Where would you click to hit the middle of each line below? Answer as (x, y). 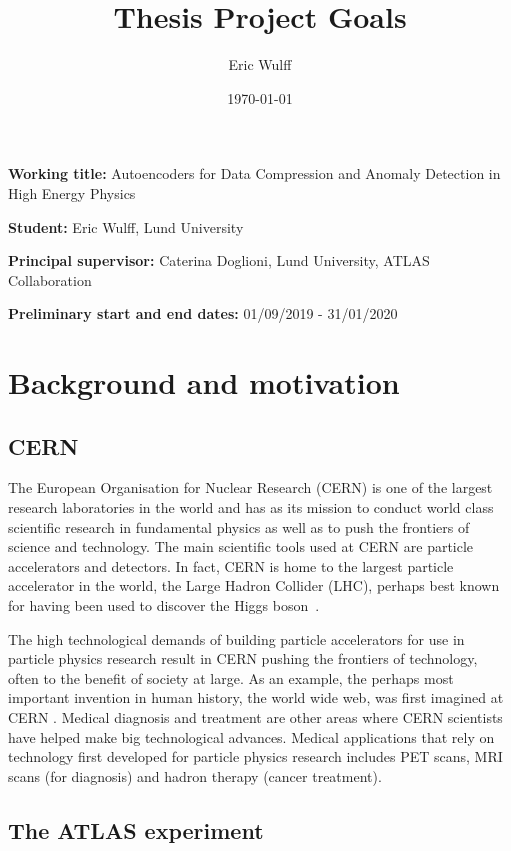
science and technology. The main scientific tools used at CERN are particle (241, 546)
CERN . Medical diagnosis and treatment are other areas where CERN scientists (255, 716)
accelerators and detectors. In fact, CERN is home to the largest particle (231, 565)
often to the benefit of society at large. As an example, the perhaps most (231, 677)
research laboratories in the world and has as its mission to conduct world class (251, 507)
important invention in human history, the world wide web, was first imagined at (256, 697)
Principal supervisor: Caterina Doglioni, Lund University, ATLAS (219, 260)
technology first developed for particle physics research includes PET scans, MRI (255, 756)
